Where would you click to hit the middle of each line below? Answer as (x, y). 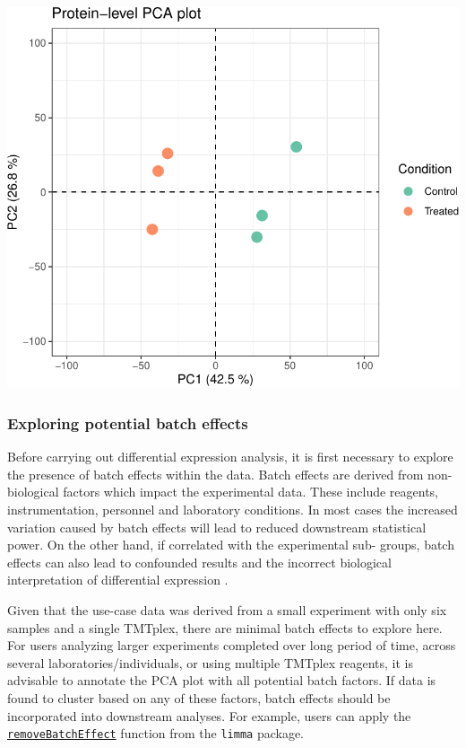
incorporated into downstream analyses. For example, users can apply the (209, 715)
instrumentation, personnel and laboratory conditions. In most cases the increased (233, 509)
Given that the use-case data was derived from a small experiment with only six (227, 609)
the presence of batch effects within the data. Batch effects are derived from (216, 474)
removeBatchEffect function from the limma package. (155, 733)
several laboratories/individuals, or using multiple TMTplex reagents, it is (210, 662)
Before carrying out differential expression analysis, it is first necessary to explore (230, 457)
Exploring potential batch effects (128, 422)
